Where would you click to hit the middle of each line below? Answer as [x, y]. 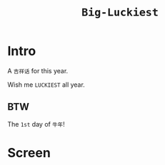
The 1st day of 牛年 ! [36, 124]
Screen [29, 153]
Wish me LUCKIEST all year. [46, 85]
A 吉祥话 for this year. [38, 70]
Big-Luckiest [120, 12]
